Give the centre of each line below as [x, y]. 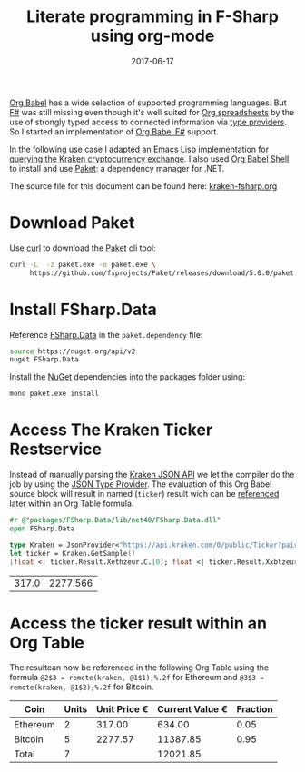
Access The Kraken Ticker [111, 430]
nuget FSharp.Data [44, 360]
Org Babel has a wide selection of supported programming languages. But [148, 103]
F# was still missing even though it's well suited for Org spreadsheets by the [152, 112]
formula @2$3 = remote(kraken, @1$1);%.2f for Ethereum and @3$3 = [137, 678]
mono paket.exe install [54, 394]
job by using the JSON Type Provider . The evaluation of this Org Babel [141, 484]
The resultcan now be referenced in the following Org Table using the [139, 668]
